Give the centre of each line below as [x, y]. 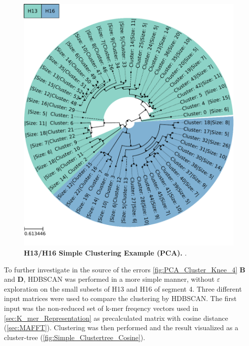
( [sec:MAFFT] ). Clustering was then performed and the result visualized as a [121, 327]
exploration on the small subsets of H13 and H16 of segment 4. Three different [123, 288]
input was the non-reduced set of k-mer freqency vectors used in [101, 308]
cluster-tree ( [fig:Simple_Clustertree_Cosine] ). [75, 337]
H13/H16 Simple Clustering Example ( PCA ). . [105, 253]
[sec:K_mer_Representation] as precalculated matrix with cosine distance [116, 318]
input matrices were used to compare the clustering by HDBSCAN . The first [120, 298]
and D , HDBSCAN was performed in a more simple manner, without [109, 279]
